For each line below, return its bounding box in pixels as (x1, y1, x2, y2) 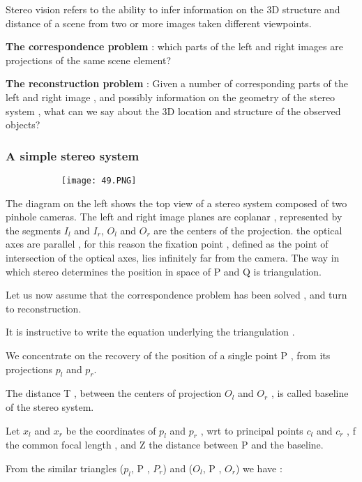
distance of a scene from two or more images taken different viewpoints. (6, 15, 312, 30)
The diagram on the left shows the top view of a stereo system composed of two (6, 195, 347, 210)
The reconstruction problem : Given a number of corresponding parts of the (6, 76, 348, 91)
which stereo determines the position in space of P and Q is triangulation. (6, 264, 322, 278)
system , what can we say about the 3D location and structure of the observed (6, 103, 341, 118)
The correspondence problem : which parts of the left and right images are (6, 39, 343, 54)
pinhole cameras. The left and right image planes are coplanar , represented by (6, 209, 342, 224)
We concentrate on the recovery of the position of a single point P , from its (6, 347, 331, 362)
